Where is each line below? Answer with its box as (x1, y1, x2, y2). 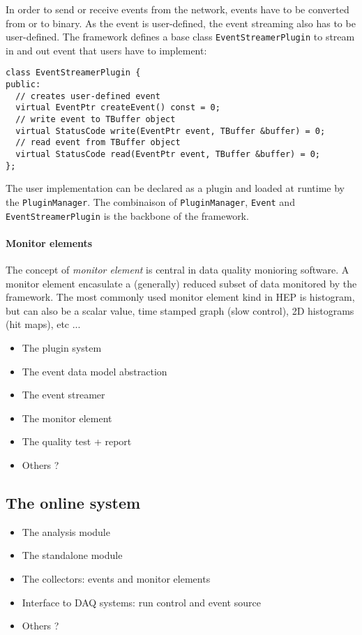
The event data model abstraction (22, 364, 167, 378)
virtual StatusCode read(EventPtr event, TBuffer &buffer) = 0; (15, 149, 321, 160)
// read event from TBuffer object (15, 137, 181, 148)
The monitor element (22, 410, 112, 425)
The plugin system (22, 341, 102, 355)
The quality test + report (22, 434, 132, 449)
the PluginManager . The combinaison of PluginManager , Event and (6, 194, 295, 209)
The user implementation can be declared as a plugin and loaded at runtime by (6, 181, 345, 195)
